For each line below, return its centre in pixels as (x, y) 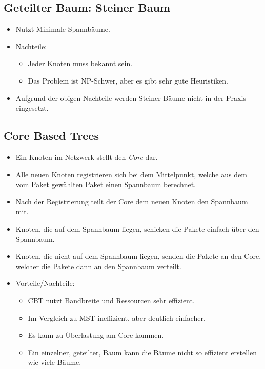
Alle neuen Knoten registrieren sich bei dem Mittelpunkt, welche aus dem (131, 174)
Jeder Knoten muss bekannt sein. (80, 63)
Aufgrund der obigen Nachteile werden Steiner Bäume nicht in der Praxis (131, 98)
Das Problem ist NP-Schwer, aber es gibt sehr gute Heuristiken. (128, 80)
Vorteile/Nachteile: (45, 283)
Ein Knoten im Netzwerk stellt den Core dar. (87, 157)
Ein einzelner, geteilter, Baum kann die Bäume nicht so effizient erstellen (142, 352)
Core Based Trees (51, 136)
